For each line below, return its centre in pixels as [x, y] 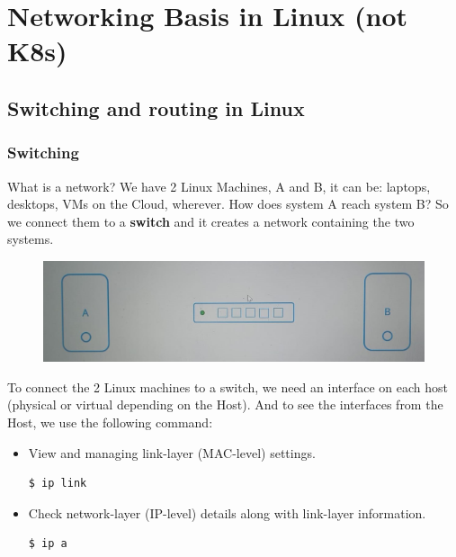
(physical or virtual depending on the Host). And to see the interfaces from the [225, 404]
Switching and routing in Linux [156, 108]
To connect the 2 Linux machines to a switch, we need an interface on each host [228, 386]
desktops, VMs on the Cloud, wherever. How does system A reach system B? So [228, 204]
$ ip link [58, 484]
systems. [31, 239]
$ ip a [48, 544]
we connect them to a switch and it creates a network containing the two [211, 221]
